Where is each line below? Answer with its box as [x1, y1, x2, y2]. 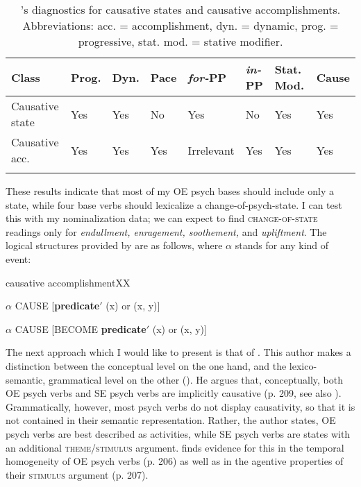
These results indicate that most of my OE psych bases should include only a [6, 184, 334, 198]
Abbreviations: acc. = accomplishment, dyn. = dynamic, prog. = [22, 17, 339, 33]
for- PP [187, 69, 227, 85]
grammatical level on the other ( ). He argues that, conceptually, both [48, 372, 343, 386]
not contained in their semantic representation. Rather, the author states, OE [6, 413, 336, 427]
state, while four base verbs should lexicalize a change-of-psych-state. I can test [6, 197, 342, 212]
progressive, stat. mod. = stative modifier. [78, 33, 283, 49]
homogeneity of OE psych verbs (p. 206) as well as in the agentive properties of [6, 454, 344, 468]
